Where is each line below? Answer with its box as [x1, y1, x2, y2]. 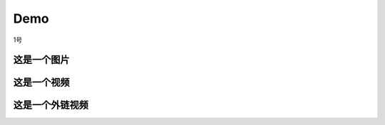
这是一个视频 [13, 77, 70, 89]
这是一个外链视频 [13, 99, 88, 112]
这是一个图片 [13, 54, 70, 66]
